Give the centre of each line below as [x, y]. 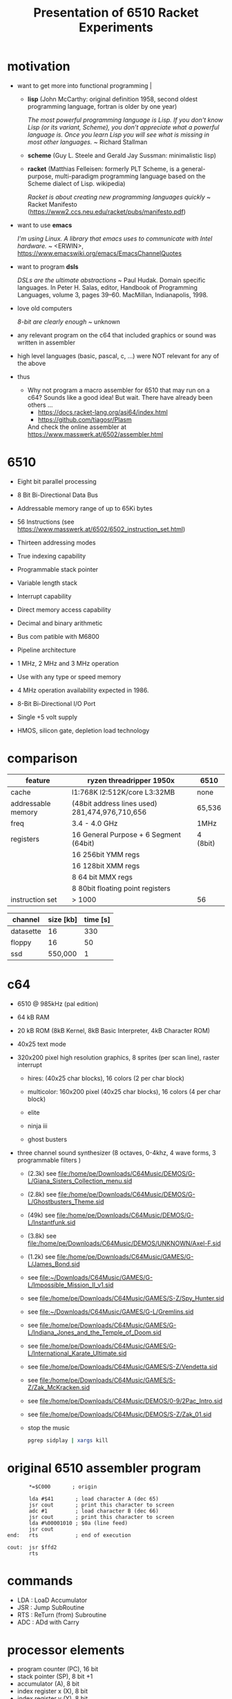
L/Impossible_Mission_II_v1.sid [70, 1285]
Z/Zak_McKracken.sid [59, 1387]
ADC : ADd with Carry [48, 1622]
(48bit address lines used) [114, 803]
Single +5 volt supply [47, 717]
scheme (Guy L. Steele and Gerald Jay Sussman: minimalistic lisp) [122, 155]
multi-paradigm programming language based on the [130, 176]
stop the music [49, 1427]
